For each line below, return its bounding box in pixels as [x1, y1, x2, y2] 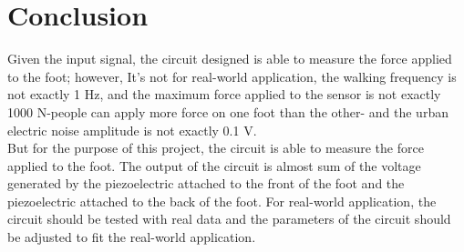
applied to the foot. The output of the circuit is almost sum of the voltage [7, 156, 421, 175]
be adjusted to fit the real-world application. [7, 227, 256, 247]
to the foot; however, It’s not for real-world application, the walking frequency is [7, 66, 457, 86]
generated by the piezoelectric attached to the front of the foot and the [7, 174, 405, 193]
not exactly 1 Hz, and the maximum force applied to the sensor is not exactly [7, 85, 441, 104]
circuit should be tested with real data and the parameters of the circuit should [7, 209, 451, 228]
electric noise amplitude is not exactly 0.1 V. [7, 120, 257, 139]
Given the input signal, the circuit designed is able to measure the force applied [7, 49, 452, 68]
